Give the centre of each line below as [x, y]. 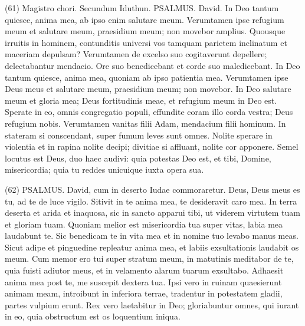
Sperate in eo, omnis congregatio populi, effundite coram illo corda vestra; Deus [149, 112]
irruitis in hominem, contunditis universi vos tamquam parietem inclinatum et [146, 42]
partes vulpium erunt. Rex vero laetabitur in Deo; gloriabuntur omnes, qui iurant [152, 304]
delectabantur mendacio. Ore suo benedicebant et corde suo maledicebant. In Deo [152, 65]
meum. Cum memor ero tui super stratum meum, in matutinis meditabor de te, [149, 259]
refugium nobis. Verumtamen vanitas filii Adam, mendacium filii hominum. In [145, 123]
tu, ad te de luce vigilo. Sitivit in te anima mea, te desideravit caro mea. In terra [151, 201]
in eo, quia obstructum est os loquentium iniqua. [93, 316]
